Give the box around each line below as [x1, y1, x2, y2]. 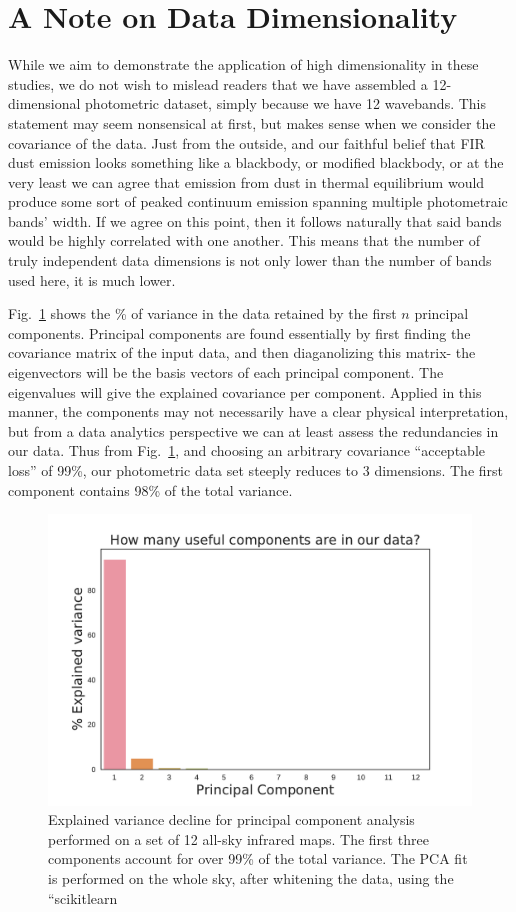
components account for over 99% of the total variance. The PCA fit [48, 848, 468, 869]
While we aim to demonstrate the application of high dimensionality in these [8, 54, 479, 75]
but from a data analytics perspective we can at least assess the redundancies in [8, 420, 499, 441]
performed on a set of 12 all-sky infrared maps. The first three [48, 828, 429, 849]
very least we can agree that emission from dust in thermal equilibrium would [8, 171, 485, 192]
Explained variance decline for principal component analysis [48, 809, 415, 830]
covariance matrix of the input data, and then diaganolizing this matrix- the [8, 342, 476, 363]
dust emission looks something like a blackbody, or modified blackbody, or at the [8, 152, 504, 173]
